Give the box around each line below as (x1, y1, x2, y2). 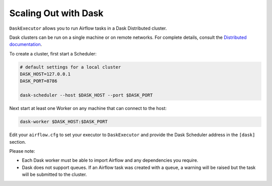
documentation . (9, 41, 42, 47)
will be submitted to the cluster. (22, 171, 87, 177)
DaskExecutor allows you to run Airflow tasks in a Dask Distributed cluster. (9, 25, 167, 31)
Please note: (9, 148, 35, 154)
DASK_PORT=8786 (20, 78, 57, 84)
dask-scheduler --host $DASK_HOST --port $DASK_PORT (20, 92, 153, 98)
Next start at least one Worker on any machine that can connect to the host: (9, 105, 167, 111)
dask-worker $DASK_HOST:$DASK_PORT (20, 119, 108, 125)
